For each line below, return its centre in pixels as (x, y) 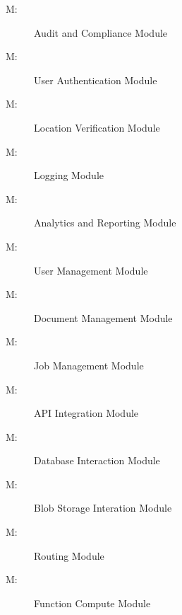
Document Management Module (103, 317)
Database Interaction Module (97, 460)
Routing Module (69, 555)
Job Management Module (89, 365)
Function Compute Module (92, 603)
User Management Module (91, 270)
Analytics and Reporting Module (105, 223)
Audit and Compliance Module (101, 32)
